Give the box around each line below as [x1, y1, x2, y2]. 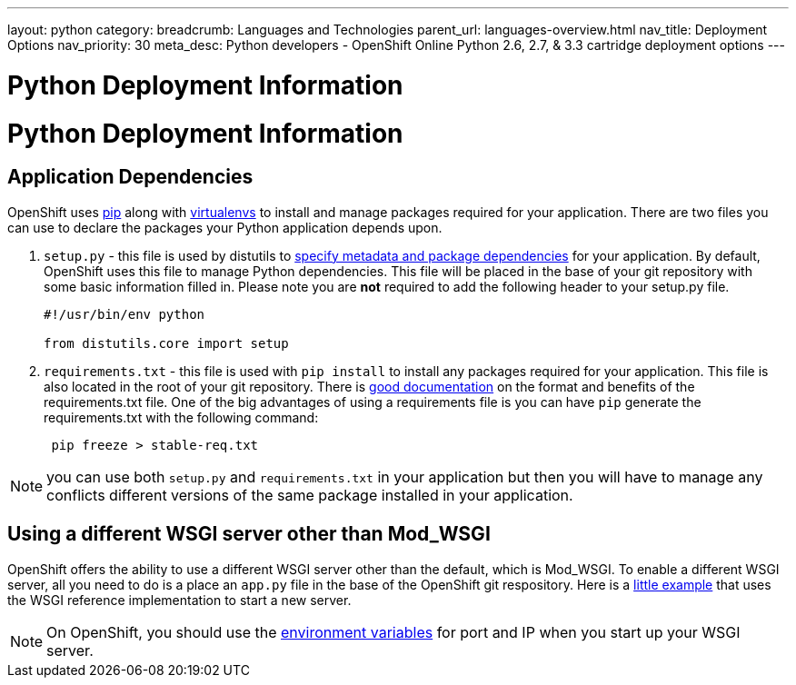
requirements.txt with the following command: [44, 409, 319, 425]
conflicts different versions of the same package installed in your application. [46, 485, 573, 504]
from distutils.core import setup [44, 335, 289, 351]
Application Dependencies [7, 165, 254, 189]
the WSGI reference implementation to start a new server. [7, 591, 352, 608]
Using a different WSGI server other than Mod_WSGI [7, 522, 491, 546]
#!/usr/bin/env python [44, 306, 205, 322]
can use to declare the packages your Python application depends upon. [7, 219, 443, 235]
